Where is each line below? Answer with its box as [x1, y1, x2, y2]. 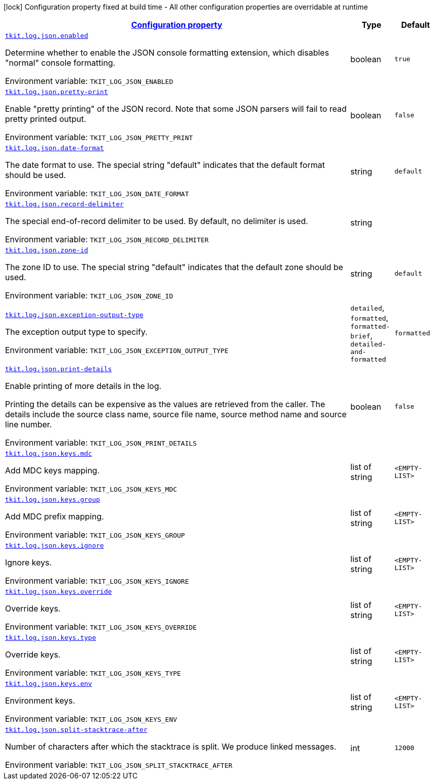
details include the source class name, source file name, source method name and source [5, 409, 347, 419]
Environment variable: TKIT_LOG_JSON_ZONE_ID [5, 290, 173, 300]
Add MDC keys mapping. [5, 465, 100, 475]
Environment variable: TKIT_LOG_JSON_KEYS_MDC [5, 484, 177, 494]
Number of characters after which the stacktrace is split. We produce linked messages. [5, 742, 336, 752]
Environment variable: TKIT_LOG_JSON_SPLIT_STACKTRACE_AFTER [5, 760, 232, 770]
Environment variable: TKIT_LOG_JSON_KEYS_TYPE [5, 668, 181, 678]
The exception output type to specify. [5, 326, 148, 337]
